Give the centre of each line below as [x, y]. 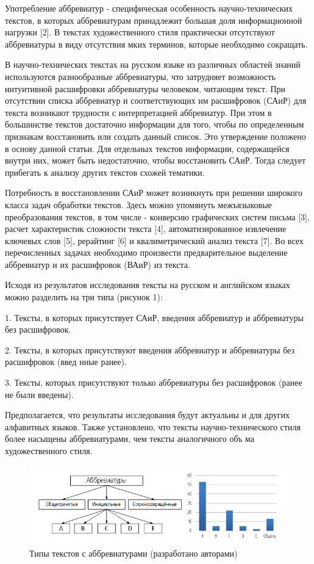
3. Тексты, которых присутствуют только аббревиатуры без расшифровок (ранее [154, 382]
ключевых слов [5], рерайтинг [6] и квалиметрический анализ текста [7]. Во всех [154, 240]
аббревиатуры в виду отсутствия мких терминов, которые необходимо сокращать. [156, 44]
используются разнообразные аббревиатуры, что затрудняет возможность [140, 76]
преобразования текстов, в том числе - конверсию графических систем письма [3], [157, 216]
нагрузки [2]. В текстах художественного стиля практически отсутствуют [140, 32]
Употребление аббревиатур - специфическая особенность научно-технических [149, 8]
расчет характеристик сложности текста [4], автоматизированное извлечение [146, 229]
